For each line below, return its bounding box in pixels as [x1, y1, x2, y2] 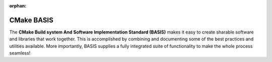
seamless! [9, 50, 31, 56]
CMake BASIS [9, 15, 54, 24]
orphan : [9, 3, 27, 8]
